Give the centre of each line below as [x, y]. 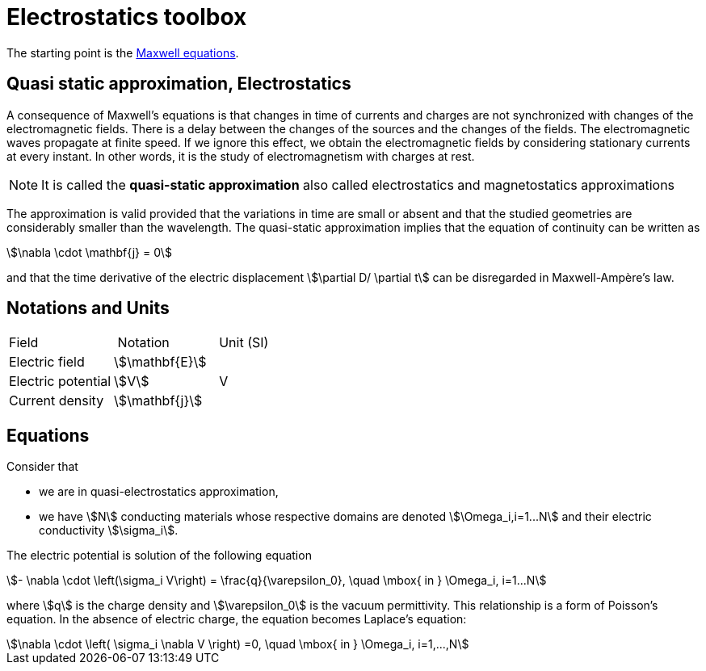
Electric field [47, 362]
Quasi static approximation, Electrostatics [179, 84]
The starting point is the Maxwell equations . [123, 52]
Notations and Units [88, 308]
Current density [57, 401]
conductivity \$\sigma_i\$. [109, 531]
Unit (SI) [244, 343]
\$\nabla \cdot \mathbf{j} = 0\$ [89, 252]
